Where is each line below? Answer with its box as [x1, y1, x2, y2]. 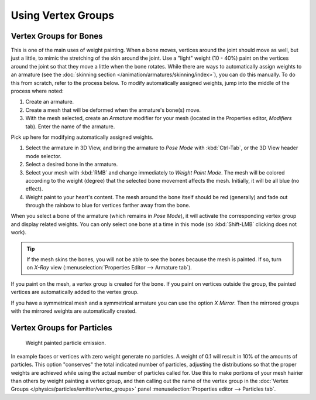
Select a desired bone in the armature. [25, 161, 118, 168]
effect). [25, 185, 43, 193]
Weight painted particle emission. [25, 340, 107, 347]
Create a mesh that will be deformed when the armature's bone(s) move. [25, 106, 201, 114]
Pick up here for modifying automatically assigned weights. [11, 134, 154, 141]
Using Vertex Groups [11, 9, 114, 22]
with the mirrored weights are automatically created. [11, 307, 137, 314]
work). [11, 229, 26, 236]
